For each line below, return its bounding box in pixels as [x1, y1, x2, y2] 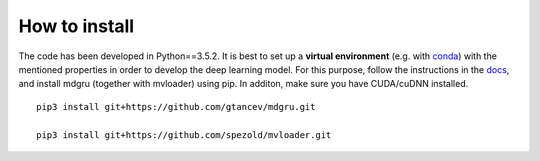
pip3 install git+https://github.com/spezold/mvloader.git [36, 129, 332, 140]
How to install [18, 15, 135, 37]
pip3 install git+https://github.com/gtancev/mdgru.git [36, 101, 316, 112]
